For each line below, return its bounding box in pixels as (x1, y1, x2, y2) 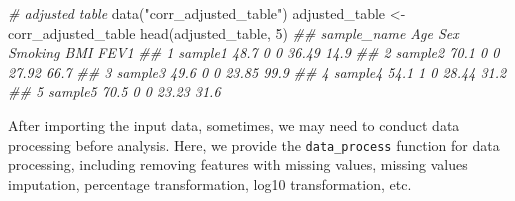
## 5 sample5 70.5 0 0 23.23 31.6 (8, 81, 221, 102)
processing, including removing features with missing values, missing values (8, 154, 468, 175)
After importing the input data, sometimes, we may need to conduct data (8, 114, 460, 135)
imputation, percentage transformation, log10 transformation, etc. (8, 173, 412, 194)
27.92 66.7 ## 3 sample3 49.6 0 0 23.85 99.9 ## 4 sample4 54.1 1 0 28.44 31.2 (8, 61, 507, 82)
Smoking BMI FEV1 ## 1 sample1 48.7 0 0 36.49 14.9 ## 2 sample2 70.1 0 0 (8, 42, 500, 63)
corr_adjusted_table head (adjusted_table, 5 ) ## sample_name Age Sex (8, 22, 459, 43)
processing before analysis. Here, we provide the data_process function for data (8, 134, 500, 155)
